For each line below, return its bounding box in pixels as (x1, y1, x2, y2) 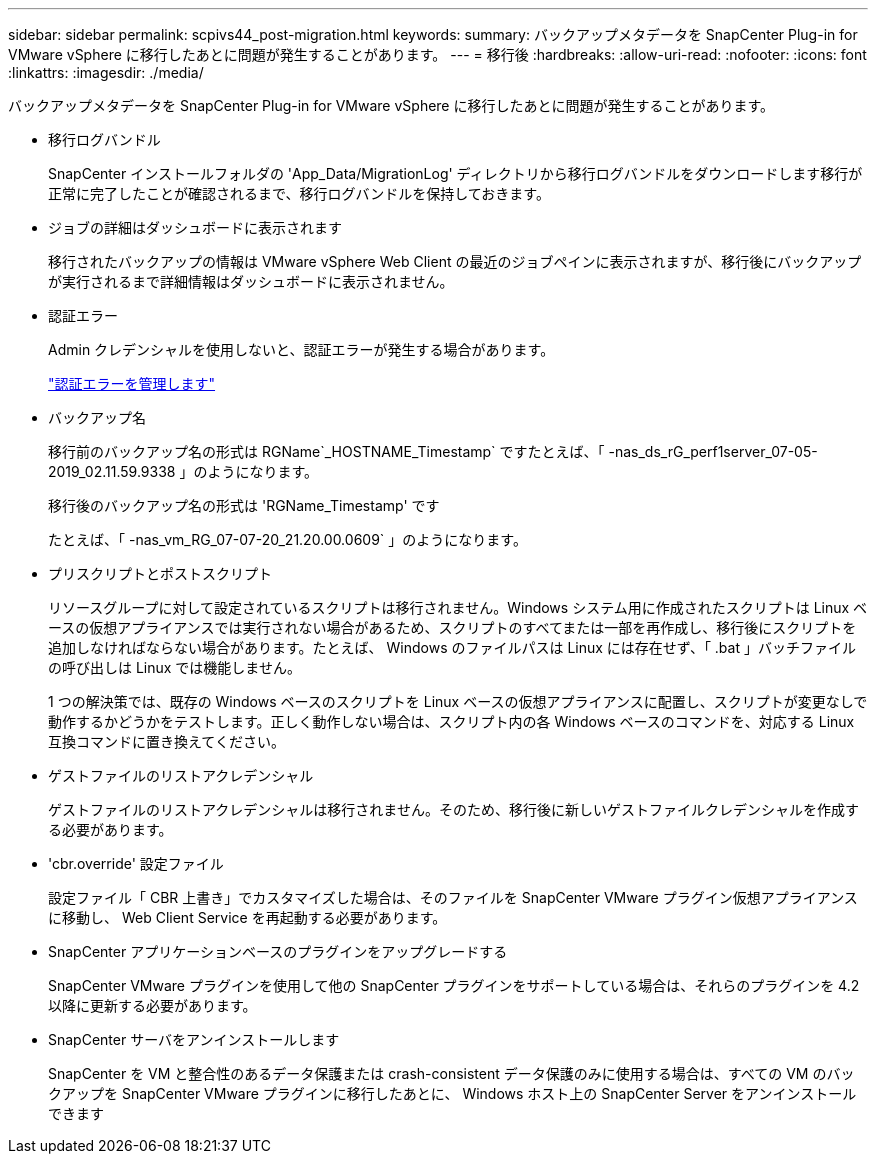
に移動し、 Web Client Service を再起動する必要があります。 (48, 909, 447, 926)
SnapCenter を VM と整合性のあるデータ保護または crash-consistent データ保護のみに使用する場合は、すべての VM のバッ (48, 1065, 855, 1082)
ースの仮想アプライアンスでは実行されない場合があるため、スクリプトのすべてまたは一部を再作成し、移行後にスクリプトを (48, 619, 857, 636)
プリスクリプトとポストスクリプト (48, 565, 272, 582)
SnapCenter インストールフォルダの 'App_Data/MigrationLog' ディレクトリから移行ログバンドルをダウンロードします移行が (48, 165, 863, 182)
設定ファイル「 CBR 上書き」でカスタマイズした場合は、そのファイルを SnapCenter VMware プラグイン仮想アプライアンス (48, 889, 858, 906)
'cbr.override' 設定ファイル (48, 855, 224, 872)
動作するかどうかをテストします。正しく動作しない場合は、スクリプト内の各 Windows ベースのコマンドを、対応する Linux (48, 713, 855, 730)
